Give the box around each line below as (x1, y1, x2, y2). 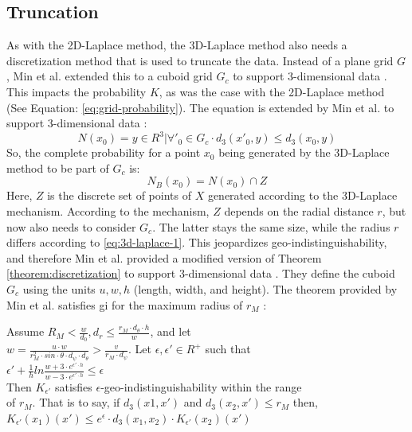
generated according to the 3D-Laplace (207, 187, 398, 204)
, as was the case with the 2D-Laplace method (159, 83, 385, 99)
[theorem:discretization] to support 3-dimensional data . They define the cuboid (6, 265, 395, 282)
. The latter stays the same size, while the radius (152, 218, 390, 235)
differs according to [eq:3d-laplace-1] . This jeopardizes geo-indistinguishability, (6, 234, 387, 251)
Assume (6, 323, 45, 340)
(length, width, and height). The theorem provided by (133, 281, 398, 298)
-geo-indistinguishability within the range (100, 378, 302, 395)
